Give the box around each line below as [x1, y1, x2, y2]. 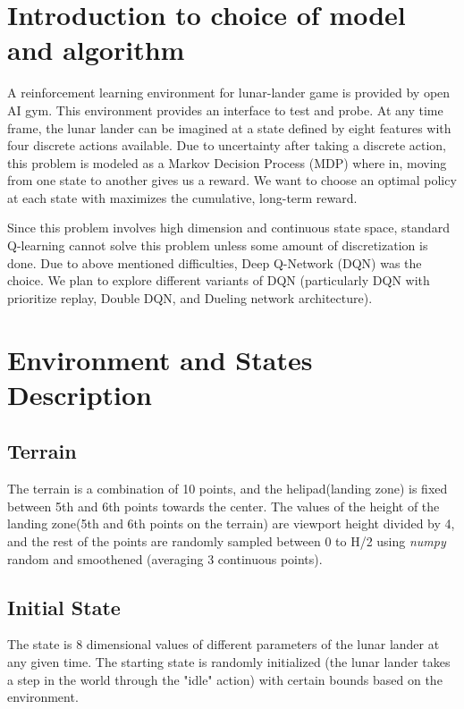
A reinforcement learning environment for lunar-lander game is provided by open [7, 83, 451, 102]
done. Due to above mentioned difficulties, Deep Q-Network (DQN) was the [7, 253, 422, 272]
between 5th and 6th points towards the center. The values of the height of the [7, 496, 440, 515]
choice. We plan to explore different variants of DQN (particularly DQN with [7, 271, 430, 290]
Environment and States [7, 341, 313, 377]
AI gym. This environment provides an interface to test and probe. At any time [7, 100, 443, 119]
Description [7, 376, 153, 412]
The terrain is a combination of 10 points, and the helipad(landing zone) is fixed [7, 479, 448, 498]
